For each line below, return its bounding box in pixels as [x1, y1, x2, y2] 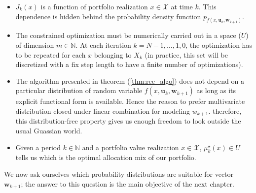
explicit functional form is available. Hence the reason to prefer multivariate [15, 96, 245, 106]
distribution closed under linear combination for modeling [15, 106, 190, 116]
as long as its [196, 85, 236, 96]
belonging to [94, 49, 132, 60]
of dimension [15, 40, 54, 50]
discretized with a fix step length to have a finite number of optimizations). [15, 59, 243, 69]
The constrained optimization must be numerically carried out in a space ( [15, 30, 241, 40]
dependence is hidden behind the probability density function [15, 11, 201, 21]
